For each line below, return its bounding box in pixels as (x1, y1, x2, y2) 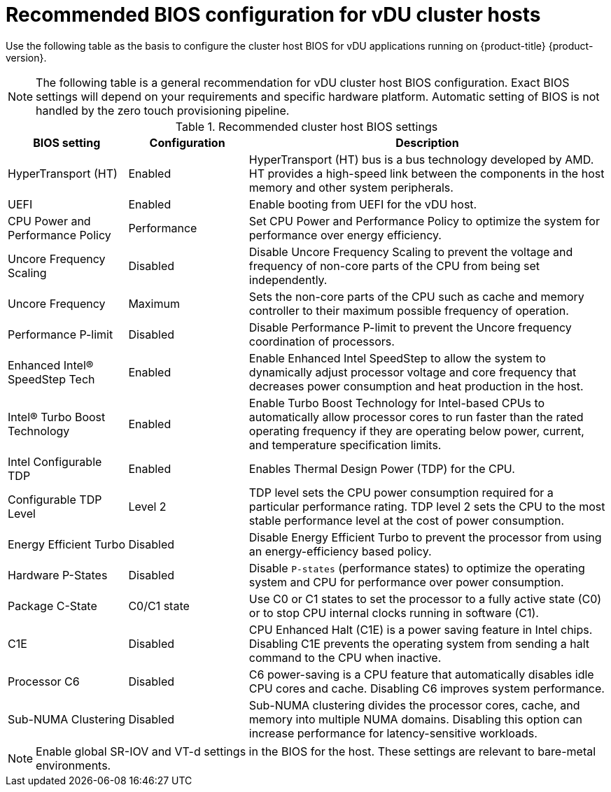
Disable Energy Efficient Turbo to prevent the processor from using (248, 530, 602, 544)
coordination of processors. (248, 334, 395, 348)
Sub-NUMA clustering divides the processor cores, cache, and (248, 698, 580, 712)
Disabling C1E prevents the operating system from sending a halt (248, 636, 589, 651)
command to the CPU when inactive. (248, 650, 442, 665)
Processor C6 (8, 674, 80, 688)
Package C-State (8, 598, 97, 613)
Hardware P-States (8, 567, 108, 582)
